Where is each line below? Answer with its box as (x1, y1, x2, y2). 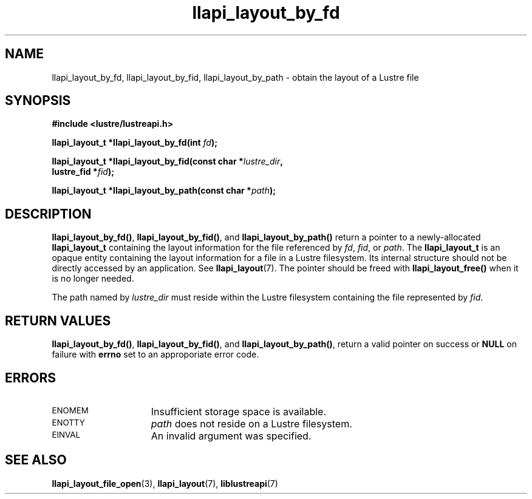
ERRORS (5, 370, 56, 385)
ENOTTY (52, 417, 85, 427)
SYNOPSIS (5, 93, 71, 109)
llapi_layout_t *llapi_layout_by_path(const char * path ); (52, 185, 276, 196)
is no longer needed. (52, 273, 134, 284)
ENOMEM (52, 405, 89, 415)
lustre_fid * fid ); (52, 166, 114, 177)
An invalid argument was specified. (151, 429, 312, 442)
